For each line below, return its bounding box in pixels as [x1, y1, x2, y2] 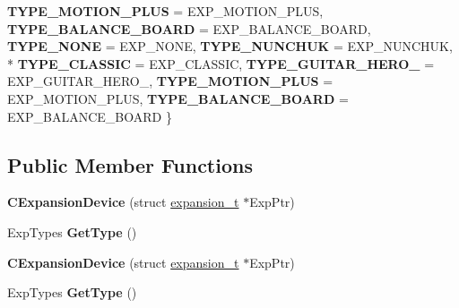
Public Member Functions [7, 150, 253, 178]
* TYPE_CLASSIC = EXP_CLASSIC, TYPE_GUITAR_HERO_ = [7, 54, 435, 73]
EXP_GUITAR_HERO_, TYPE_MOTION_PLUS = [7, 72, 333, 90]
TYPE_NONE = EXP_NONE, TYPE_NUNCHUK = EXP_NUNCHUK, [7, 37, 453, 56]
